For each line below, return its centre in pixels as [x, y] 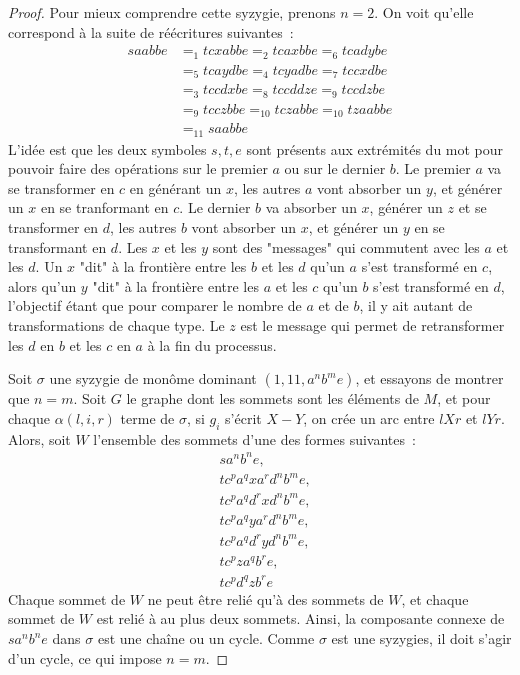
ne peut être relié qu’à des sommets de [265, 598]
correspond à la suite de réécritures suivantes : [151, 31]
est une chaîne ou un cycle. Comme [206, 638]
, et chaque [435, 598]
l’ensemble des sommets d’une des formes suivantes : [254, 438]
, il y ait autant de [416, 305]
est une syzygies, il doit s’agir [421, 638]
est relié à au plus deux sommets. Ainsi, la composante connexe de [300, 618]
